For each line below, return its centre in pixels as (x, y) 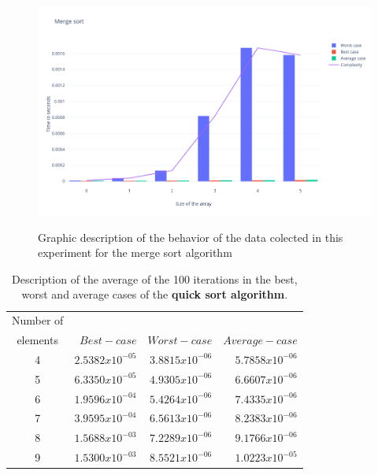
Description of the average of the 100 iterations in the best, (155, 278)
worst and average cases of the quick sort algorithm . (155, 294)
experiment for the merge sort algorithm (135, 252)
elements (37, 340)
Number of (38, 320)
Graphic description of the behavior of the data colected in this (191, 237)
